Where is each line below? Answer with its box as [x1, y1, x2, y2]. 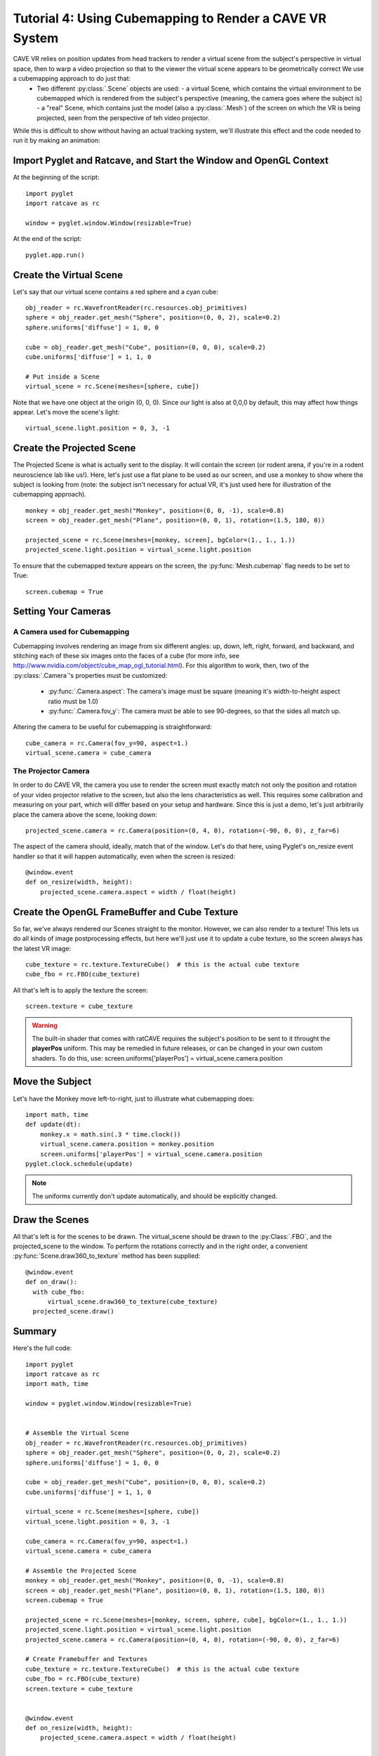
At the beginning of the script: [13, 173, 100, 182]
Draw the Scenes [13, 1214, 89, 1226]
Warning [32, 1021, 58, 1030]
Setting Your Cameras [13, 605, 112, 617]
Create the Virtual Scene [13, 269, 123, 281]
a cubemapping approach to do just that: [13, 74, 131, 83]
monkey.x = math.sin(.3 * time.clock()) [39, 1130, 182, 1138]
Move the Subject [13, 1075, 92, 1088]
